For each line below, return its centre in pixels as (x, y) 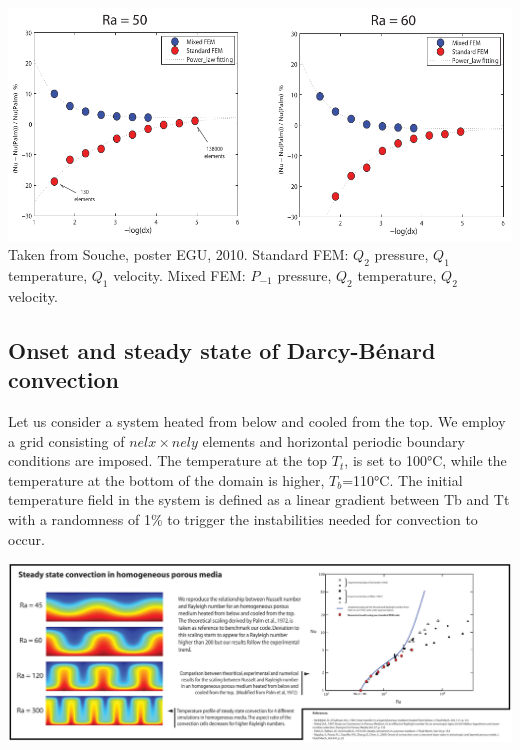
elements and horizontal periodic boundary (333, 440)
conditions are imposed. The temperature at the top (168, 460)
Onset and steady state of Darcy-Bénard (222, 349)
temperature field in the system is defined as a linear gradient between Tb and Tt (259, 499)
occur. (26, 538)
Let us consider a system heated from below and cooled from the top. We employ (257, 421)
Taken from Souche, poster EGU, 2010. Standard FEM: (178, 254)
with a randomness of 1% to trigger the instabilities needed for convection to (243, 518)
